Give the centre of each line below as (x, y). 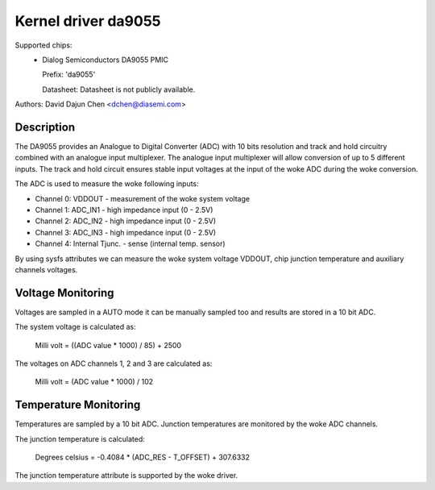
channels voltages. (46, 269)
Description (45, 127)
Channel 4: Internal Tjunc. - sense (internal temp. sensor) (130, 244)
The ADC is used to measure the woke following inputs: (107, 184)
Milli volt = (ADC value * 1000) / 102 (94, 382)
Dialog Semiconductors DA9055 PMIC (106, 60)
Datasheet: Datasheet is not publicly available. (119, 89)
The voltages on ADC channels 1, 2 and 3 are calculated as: (114, 363)
